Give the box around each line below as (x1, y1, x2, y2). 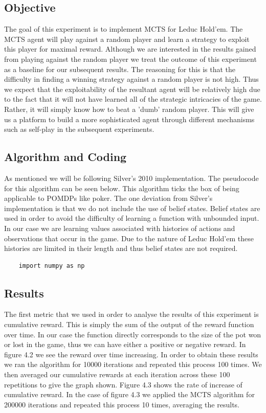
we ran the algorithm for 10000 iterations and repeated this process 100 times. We (4, 359, 262, 370)
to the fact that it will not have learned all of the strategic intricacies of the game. (4, 94, 262, 104)
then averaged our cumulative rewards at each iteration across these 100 (4, 369, 230, 380)
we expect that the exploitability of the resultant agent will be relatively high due (4, 83, 260, 94)
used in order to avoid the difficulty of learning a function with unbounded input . (4, 213, 259, 223)
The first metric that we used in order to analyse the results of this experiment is (4, 309, 259, 319)
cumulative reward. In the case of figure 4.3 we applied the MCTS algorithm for (4, 389, 255, 400)
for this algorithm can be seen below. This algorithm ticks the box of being (4, 182, 239, 193)
